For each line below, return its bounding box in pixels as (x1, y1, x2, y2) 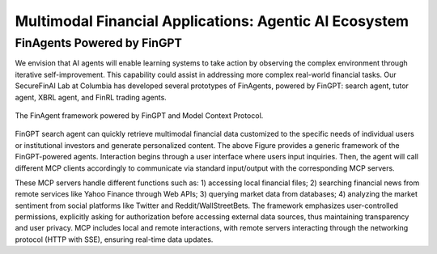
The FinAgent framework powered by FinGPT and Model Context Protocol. (15, 110, 264, 121)
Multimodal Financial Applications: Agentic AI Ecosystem (15, 12, 409, 30)
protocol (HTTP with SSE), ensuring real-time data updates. (15, 235, 214, 244)
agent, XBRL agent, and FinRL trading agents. (15, 92, 168, 102)
